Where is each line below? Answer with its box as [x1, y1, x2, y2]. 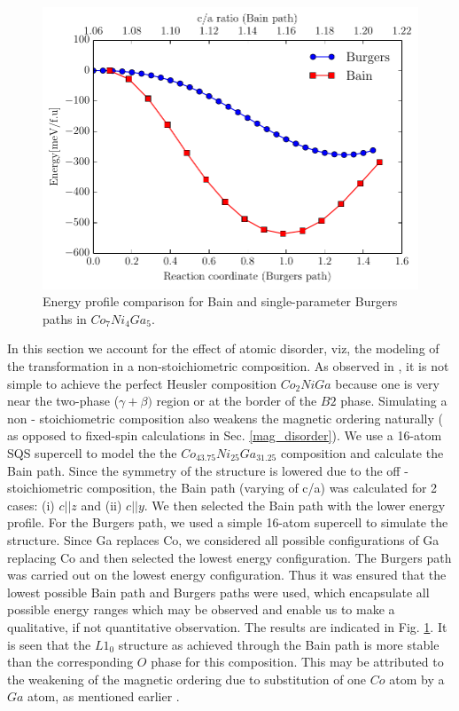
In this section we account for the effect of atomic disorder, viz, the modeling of [7, 339, 440, 358]
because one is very [335, 374, 440, 392]
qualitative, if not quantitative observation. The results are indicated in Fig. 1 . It [7, 617, 447, 636]
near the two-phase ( [7, 391, 120, 410]
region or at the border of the [156, 391, 317, 410]
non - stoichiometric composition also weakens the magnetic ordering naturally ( [7, 408, 443, 427]
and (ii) [81, 495, 122, 514]
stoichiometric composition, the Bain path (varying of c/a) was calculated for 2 [7, 478, 438, 497]
